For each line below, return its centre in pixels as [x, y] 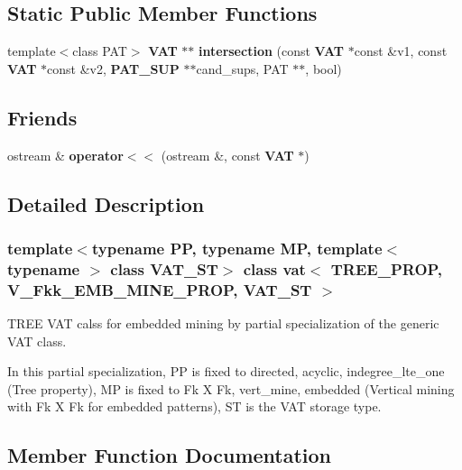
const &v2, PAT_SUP [113, 68]
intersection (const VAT [272, 51]
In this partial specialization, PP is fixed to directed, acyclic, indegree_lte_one [226, 371]
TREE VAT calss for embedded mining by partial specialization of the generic [223, 323]
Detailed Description [106, 203]
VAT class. [37, 341]
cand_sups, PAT [242, 68]
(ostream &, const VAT [227, 155]
